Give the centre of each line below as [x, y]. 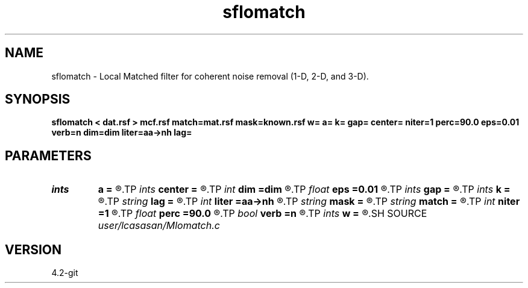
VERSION [33, 249]
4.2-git [65, 273]
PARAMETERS [48, 155]
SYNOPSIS [38, 99]
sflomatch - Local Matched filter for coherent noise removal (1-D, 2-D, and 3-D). [210, 76]
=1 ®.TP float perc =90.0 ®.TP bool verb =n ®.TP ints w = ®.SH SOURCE [262, 214]
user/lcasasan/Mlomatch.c [159, 226]
